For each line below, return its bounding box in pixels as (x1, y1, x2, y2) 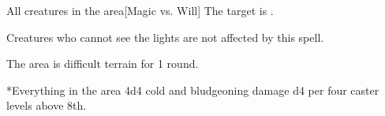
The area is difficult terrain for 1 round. (6, 55, 199, 72)
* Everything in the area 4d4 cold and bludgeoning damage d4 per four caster (6, 81, 379, 98)
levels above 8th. (6, 97, 87, 114)
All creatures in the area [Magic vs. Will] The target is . (6, 2, 274, 18)
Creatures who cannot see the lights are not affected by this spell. (6, 28, 324, 45)
